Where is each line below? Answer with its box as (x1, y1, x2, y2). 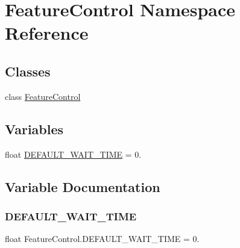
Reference (5, 20, 89, 45)
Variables (5, 119, 64, 138)
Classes (5, 61, 51, 80)
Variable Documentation (5, 177, 160, 196)
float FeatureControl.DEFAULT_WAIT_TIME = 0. (5, 232, 200, 245)
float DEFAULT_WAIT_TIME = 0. (5, 147, 142, 160)
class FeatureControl (5, 90, 81, 102)
